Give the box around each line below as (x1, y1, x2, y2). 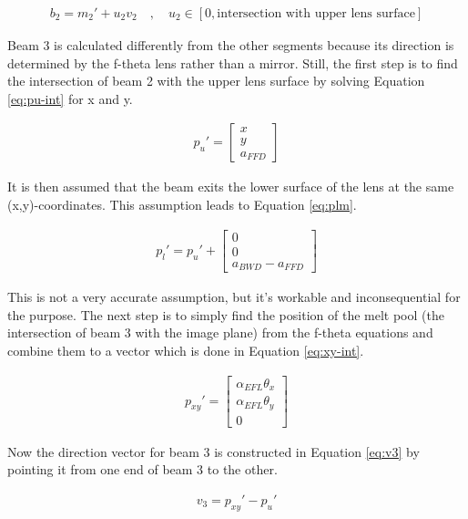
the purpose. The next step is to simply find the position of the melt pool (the (7, 305, 444, 324)
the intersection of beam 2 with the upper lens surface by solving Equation (7, 71, 425, 90)
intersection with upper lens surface (217, 7, 415, 21)
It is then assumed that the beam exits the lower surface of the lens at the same (7, 177, 454, 196)
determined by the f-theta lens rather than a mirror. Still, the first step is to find (7, 53, 458, 72)
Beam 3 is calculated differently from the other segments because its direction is (7, 36, 454, 55)
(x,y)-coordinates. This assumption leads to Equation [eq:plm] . (7, 195, 357, 214)
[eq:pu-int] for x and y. (7, 88, 133, 108)
